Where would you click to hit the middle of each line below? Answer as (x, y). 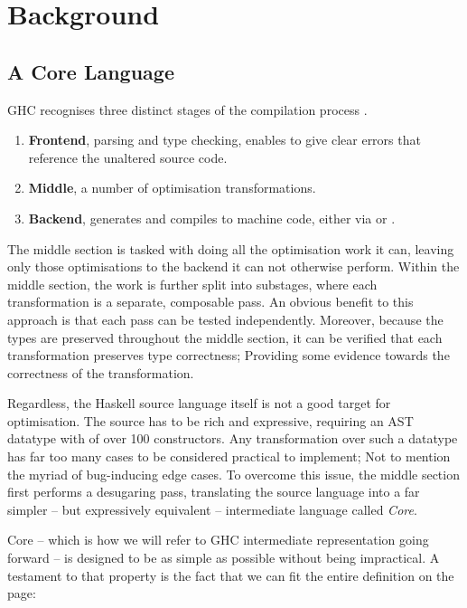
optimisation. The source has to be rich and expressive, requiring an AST (210, 420)
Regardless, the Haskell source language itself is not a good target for (199, 403)
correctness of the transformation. (101, 372)
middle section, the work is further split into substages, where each (192, 284)
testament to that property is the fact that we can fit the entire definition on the (231, 575)
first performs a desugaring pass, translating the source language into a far (214, 492)
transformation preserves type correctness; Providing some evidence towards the (229, 355)
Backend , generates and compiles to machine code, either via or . (212, 218)
